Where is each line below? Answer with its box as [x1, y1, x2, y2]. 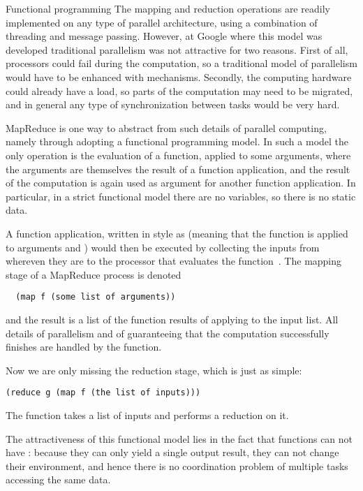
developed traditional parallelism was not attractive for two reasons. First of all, [6, 42, 348, 57]
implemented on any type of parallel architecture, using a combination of [6, 15, 318, 29]
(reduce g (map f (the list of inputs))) [6, 388, 201, 398]
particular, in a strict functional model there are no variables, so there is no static [6, 189, 356, 203]
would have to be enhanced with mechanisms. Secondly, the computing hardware [6, 69, 352, 84]
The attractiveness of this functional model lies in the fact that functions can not [6, 431, 353, 446]
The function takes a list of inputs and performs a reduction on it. [6, 407, 289, 422]
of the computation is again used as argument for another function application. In [6, 175, 356, 190]
